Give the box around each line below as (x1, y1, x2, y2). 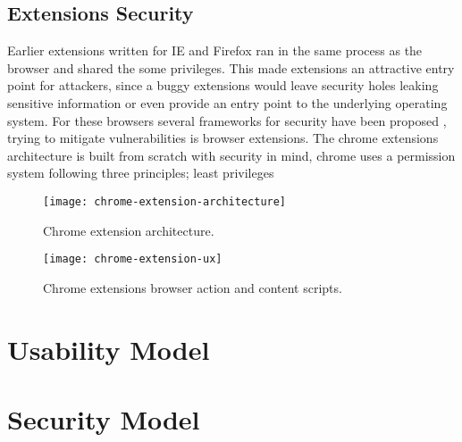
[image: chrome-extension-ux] (43, 253, 223, 266)
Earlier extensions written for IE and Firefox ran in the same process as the (7, 41, 423, 60)
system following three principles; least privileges (7, 163, 274, 182)
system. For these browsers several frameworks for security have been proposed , (7, 111, 447, 129)
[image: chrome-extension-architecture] (43, 195, 287, 208)
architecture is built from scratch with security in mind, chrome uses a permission (7, 146, 456, 164)
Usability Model (7, 330, 210, 367)
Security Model (7, 401, 200, 438)
